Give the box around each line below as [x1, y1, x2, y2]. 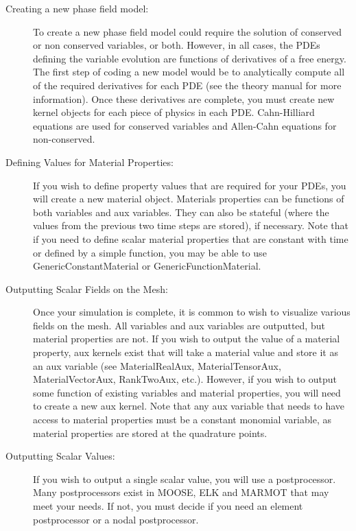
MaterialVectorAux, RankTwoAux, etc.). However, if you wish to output [33, 372, 337, 386]
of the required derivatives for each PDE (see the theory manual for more [33, 78, 342, 92]
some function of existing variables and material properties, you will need [33, 385, 341, 399]
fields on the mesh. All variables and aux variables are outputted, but [33, 318, 325, 332]
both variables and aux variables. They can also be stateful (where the [33, 204, 329, 219]
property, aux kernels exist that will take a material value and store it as [33, 345, 338, 359]
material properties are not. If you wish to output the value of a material [33, 331, 340, 346]
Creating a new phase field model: [5, 1, 149, 15]
